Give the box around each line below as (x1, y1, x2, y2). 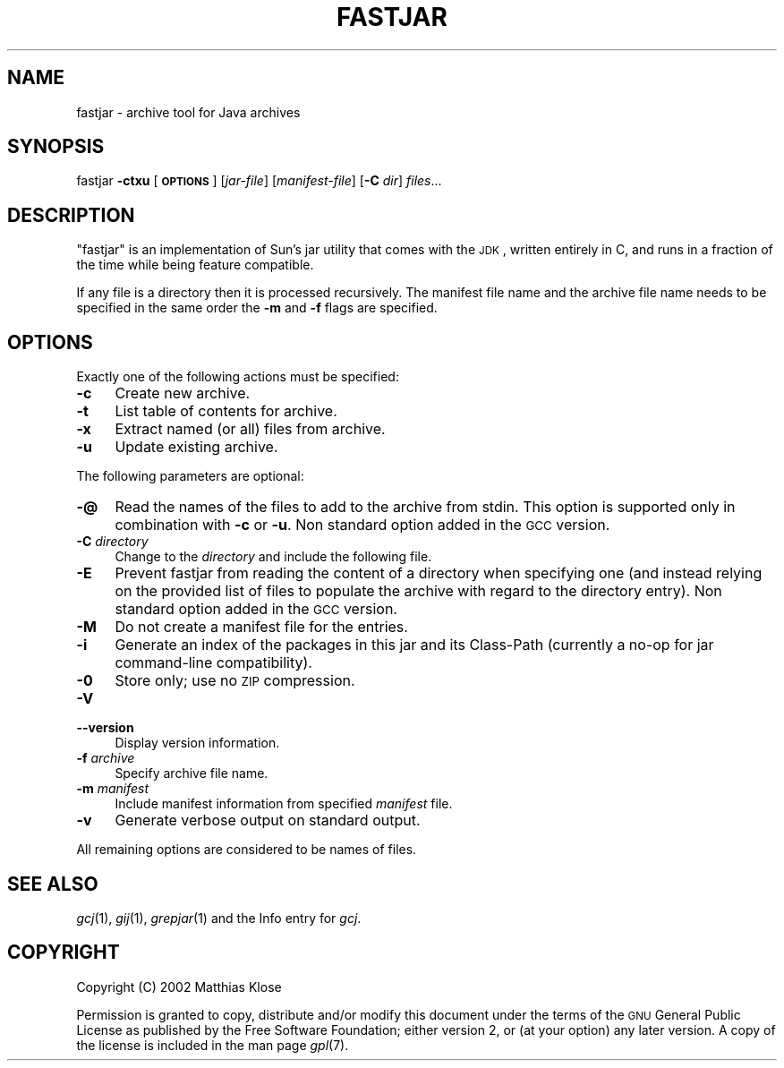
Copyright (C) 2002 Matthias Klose (76, 978, 282, 995)
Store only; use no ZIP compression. (115, 671, 355, 690)
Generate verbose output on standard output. (115, 811, 421, 830)
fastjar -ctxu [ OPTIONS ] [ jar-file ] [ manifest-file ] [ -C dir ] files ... (76, 173, 442, 189)
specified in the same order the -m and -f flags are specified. (76, 300, 438, 316)
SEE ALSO (7, 872, 98, 895)
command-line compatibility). (115, 654, 312, 672)
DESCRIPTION (7, 203, 135, 226)
